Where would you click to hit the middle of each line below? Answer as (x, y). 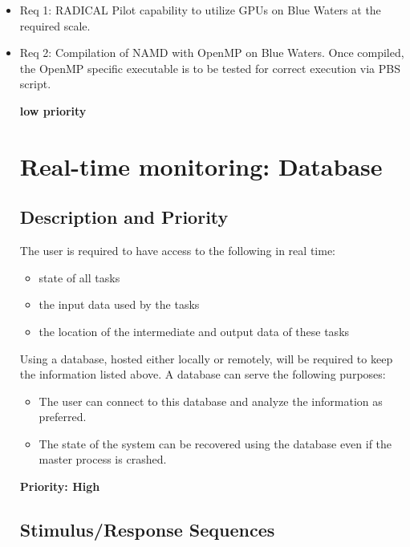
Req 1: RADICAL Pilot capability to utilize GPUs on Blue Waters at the (200, 10)
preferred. (63, 417)
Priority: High (60, 486)
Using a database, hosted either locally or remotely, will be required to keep (206, 358)
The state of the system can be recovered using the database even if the (215, 443)
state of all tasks (79, 277)
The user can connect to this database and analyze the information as (211, 401)
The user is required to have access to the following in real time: (177, 251)
